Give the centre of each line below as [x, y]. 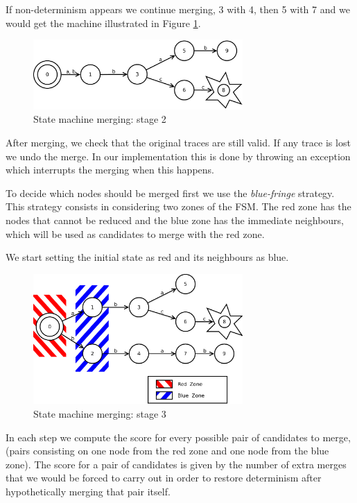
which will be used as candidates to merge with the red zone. [135, 233]
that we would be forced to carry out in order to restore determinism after [164, 478]
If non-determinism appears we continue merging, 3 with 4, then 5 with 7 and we [178, 9]
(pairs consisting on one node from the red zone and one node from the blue [167, 451]
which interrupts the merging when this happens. [110, 170]
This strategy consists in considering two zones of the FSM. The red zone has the [178, 206]
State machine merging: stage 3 [100, 414]
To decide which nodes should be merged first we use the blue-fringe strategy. [170, 193]
